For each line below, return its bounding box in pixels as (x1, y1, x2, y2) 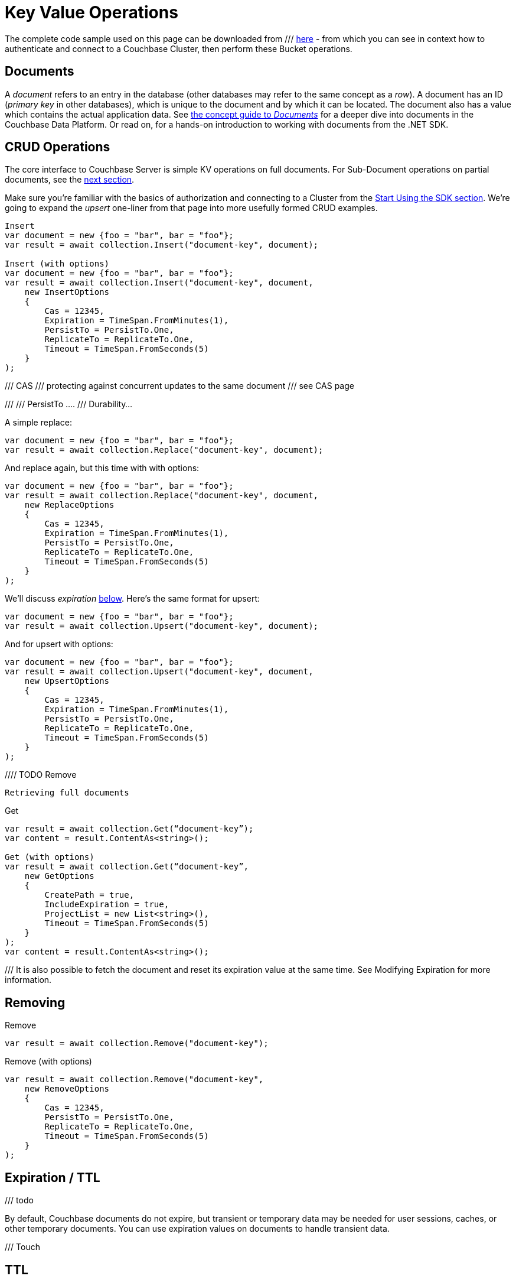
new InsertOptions (24, 287, 110, 297)
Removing (5, 995, 66, 1010)
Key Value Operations (5, 2, 178, 22)
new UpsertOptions (24, 676, 110, 686)
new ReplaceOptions (24, 500, 115, 510)
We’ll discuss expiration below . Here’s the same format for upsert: (5, 593, 260, 604)
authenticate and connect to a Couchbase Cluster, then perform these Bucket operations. (5, 43, 352, 54)
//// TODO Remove (5, 770, 77, 780)
